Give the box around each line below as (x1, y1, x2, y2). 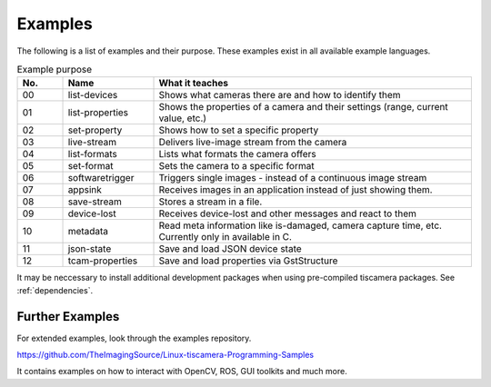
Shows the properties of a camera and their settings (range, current (158, 101, 449, 114)
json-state (67, 243, 112, 255)
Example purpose (16, 64, 93, 76)
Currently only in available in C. (158, 231, 293, 243)
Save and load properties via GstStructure (158, 254, 338, 267)
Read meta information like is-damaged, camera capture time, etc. (158, 219, 443, 232)
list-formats (67, 148, 117, 161)
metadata (67, 225, 109, 238)
